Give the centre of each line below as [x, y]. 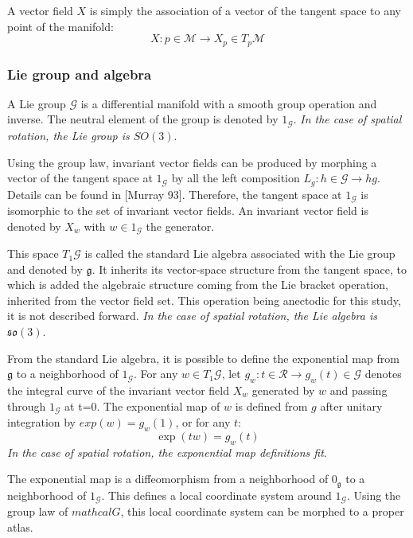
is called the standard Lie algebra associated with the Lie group [240, 253]
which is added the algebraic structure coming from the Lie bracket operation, [198, 285]
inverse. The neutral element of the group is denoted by [143, 119]
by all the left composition [236, 178]
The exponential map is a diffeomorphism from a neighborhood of [168, 479]
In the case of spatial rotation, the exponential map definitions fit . [167, 452]
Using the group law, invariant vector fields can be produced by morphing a [192, 162]
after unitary [351, 405]
